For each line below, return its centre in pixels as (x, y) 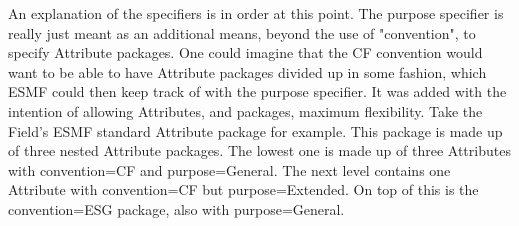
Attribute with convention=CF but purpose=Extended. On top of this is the (243, 189)
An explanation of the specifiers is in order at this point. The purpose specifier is (256, 13)
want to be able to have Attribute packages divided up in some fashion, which (247, 71)
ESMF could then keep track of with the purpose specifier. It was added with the (257, 91)
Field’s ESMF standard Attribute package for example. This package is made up (255, 130)
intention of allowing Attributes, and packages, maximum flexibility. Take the (245, 110)
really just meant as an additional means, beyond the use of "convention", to (242, 32)
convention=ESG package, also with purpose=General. (176, 208)
